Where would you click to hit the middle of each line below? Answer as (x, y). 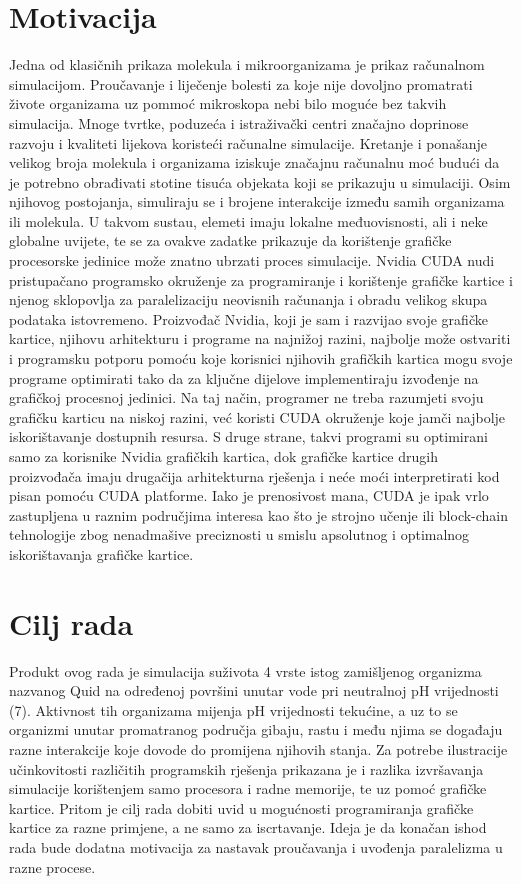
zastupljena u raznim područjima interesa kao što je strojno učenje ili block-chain (259, 514)
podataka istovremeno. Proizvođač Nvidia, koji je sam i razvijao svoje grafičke (248, 318)
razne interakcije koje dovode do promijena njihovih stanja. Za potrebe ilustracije (258, 749)
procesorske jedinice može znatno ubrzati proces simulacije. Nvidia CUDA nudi (252, 260)
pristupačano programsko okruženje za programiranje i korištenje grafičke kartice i (261, 279)
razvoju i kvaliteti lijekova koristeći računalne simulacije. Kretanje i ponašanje (248, 142)
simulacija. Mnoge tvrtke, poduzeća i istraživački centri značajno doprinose (239, 122)
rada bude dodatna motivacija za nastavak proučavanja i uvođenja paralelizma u (256, 847)
